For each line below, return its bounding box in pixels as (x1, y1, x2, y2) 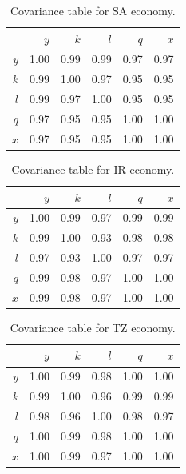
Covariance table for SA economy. (10, 2, 176, 18)
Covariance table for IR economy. (11, 160, 175, 177)
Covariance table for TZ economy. (10, 319, 176, 335)
